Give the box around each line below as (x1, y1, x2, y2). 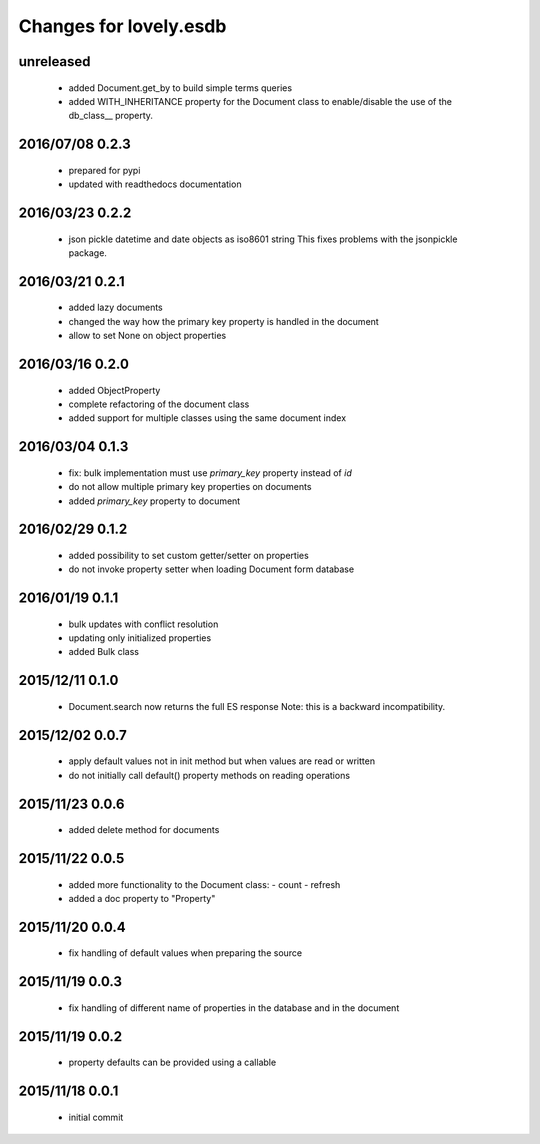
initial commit (68, 1111, 124, 1123)
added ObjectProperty (68, 384, 161, 396)
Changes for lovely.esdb (18, 15, 227, 37)
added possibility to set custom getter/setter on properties (68, 549, 309, 561)
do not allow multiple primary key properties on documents (68, 481, 312, 493)
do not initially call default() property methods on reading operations (68, 769, 350, 781)
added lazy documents (68, 301, 164, 314)
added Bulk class (68, 646, 140, 658)
